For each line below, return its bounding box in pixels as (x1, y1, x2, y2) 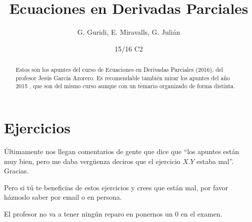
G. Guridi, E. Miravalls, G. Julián (77, 27, 180, 37)
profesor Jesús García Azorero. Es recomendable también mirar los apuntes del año (15, 73, 230, 82)
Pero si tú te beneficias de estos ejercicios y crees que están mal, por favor (4, 182, 228, 192)
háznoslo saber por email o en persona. (4, 192, 122, 202)
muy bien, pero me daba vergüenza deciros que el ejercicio (4, 156, 181, 166)
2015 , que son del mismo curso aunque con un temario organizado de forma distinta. (15, 82, 235, 90)
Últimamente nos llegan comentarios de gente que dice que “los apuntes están (4, 146, 239, 157)
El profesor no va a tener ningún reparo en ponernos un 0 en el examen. (4, 208, 222, 219)
